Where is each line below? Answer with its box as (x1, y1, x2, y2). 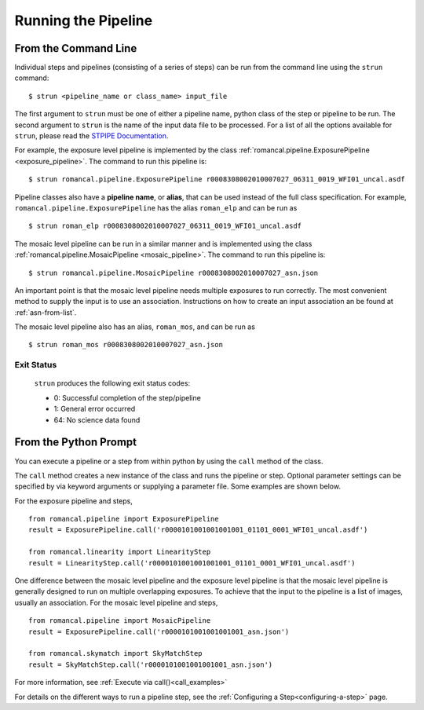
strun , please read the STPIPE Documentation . (14, 131, 169, 141)
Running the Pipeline (14, 12, 153, 29)
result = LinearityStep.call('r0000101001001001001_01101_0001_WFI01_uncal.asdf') (28, 558, 356, 567)
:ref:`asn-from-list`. (14, 307, 77, 317)
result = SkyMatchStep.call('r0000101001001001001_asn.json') (28, 660, 273, 669)
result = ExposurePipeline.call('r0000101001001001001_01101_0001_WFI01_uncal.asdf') (28, 525, 368, 534)
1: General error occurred (53, 404, 136, 414)
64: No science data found (53, 415, 141, 424)
